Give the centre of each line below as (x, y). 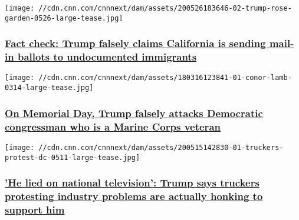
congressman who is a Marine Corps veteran (113, 126)
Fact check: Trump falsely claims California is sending (135, 43)
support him (35, 209)
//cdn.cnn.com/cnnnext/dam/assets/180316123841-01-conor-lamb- (165, 78)
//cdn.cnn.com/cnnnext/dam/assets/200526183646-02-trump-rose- (165, 8)
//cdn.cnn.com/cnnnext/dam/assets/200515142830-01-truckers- (161, 147)
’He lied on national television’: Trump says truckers (132, 183)
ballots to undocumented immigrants (107, 57)
